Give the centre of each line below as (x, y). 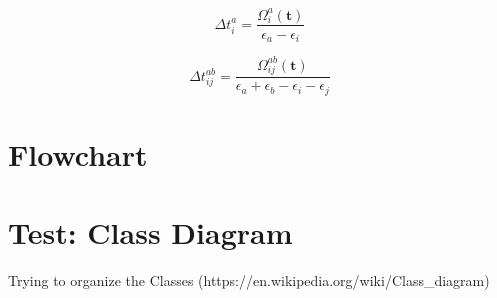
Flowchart (78, 153)
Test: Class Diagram (150, 232)
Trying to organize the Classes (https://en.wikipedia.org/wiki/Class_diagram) (249, 280)
